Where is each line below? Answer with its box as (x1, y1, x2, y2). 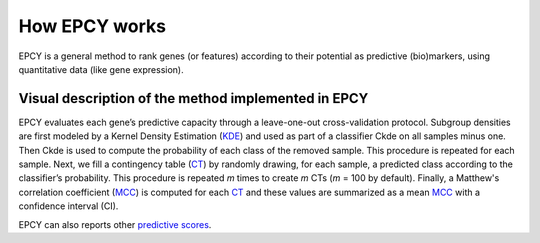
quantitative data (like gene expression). (18, 63, 184, 75)
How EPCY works (18, 15, 167, 37)
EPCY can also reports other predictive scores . (18, 218, 212, 230)
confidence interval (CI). (18, 200, 119, 212)
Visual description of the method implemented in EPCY (18, 90, 369, 107)
